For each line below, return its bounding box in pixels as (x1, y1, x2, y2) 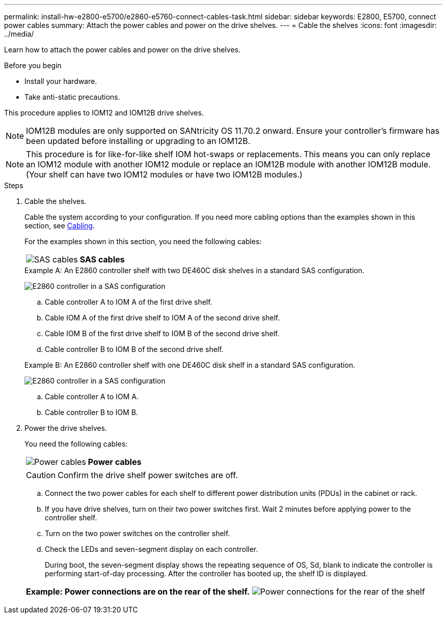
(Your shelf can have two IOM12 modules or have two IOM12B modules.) (26, 169, 303, 180)
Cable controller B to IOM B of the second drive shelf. (45, 345, 224, 354)
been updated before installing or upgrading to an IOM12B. (26, 136, 250, 146)
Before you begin (4, 61, 62, 70)
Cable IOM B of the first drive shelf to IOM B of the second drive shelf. (45, 329, 280, 338)
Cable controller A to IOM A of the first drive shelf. (45, 298, 212, 306)
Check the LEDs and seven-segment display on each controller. (45, 545, 258, 553)
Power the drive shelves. (24, 424, 107, 432)
